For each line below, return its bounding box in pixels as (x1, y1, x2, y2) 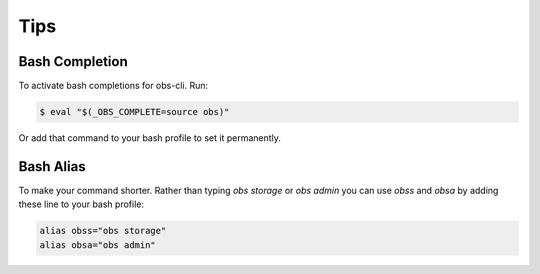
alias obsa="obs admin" (39, 239, 157, 250)
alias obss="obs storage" (39, 225, 167, 237)
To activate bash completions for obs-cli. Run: (18, 80, 209, 92)
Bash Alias (18, 158, 86, 175)
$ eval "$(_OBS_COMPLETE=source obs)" (39, 106, 230, 118)
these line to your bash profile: (18, 198, 145, 210)
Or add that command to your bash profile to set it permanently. (18, 132, 282, 144)
